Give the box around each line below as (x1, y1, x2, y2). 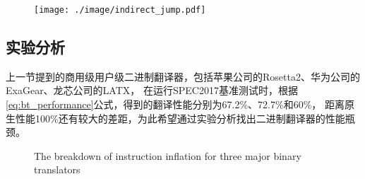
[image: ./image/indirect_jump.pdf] (34, 5, 206, 15)
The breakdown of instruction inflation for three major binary (34, 148, 301, 163)
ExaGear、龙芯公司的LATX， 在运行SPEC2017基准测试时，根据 (6, 83, 298, 98)
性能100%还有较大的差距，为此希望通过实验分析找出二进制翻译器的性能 (15, 110, 345, 125)
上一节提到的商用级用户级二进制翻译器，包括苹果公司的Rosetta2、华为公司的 (6, 69, 360, 83)
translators (34, 162, 80, 177)
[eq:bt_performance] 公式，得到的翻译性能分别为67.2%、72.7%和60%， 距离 (6, 97, 345, 112)
